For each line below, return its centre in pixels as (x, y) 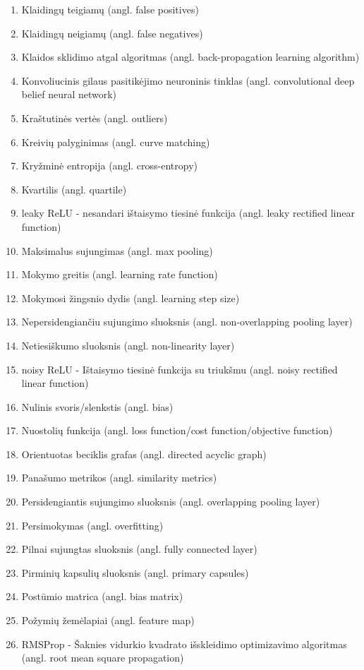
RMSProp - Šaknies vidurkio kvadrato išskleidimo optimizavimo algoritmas (184, 644)
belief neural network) (69, 94)
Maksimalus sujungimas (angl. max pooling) (117, 250)
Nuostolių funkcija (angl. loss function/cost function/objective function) (177, 430)
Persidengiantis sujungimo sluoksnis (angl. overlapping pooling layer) (171, 502)
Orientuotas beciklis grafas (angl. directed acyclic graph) (144, 454)
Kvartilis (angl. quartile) (74, 189)
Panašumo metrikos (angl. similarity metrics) (119, 478)
